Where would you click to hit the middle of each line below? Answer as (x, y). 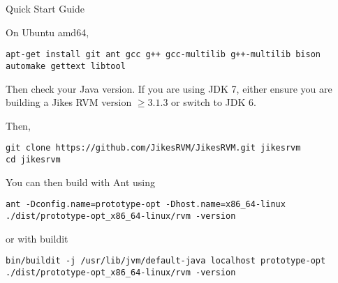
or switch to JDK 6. (214, 102)
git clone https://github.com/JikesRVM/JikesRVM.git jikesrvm (153, 148)
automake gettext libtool (66, 66)
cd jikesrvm (33, 159)
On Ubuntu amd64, (47, 32)
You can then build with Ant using (81, 182)
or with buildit (37, 238)
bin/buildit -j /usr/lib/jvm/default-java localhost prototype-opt (166, 261)
